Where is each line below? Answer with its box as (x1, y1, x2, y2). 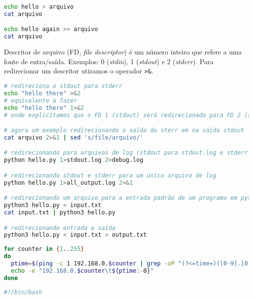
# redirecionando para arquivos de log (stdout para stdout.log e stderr (4, 149, 248, 157)
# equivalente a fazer (4, 97, 77, 104)
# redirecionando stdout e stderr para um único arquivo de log (4, 172, 217, 179)
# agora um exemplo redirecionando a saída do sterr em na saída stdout (4, 127, 244, 134)
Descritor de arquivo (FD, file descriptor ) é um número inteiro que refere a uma (4, 47, 242, 57)
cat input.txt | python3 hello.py (4, 209, 116, 216)
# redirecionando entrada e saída (4, 224, 116, 231)
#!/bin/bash (4, 288, 42, 296)
